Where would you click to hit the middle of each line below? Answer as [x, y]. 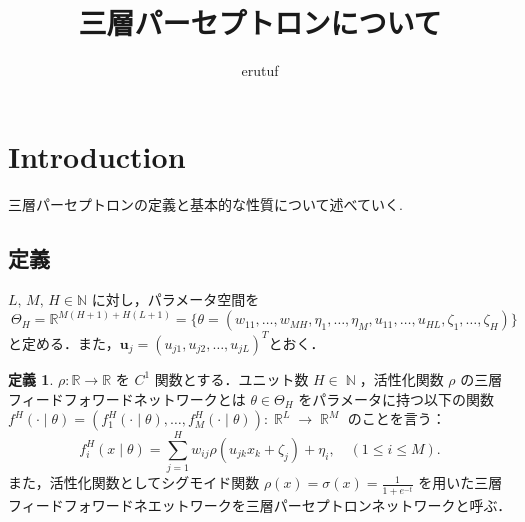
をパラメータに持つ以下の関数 [396, 398]
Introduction [97, 155]
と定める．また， [64, 342]
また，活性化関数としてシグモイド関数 [134, 482]
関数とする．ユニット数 [231, 378]
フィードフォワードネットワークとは [127, 398]
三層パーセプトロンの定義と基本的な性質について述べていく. [205, 203]
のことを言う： [396, 418]
